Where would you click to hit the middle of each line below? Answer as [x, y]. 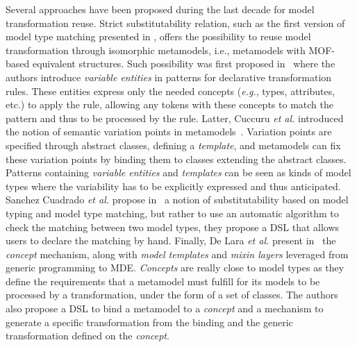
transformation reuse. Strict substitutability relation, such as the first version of [175, 23]
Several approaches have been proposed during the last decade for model [160, 9]
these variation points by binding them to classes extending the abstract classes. [176, 159]
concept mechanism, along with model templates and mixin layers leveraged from [177, 254]
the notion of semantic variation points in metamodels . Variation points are [169, 132]
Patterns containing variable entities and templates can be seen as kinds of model [178, 172]
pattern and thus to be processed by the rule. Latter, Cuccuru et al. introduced [175, 118]
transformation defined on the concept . [88, 336]
